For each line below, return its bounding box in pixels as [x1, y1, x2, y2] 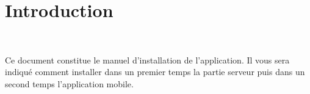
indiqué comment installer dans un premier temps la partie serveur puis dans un [5, 65, 305, 78]
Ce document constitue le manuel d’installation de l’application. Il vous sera [5, 53, 290, 66]
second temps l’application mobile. [5, 77, 134, 90]
